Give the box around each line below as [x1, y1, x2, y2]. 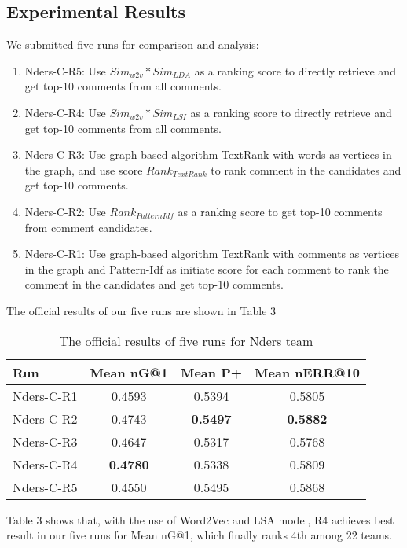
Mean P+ [180, 362, 243, 381]
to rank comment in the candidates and [211, 161, 401, 178]
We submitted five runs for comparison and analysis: [6, 36, 259, 53]
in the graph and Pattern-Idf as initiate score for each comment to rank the [24, 260, 389, 277]
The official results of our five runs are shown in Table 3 [6, 302, 277, 318]
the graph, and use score [24, 161, 143, 178]
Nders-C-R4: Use [24, 104, 106, 120]
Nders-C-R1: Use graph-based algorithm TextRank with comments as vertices [24, 245, 399, 262]
